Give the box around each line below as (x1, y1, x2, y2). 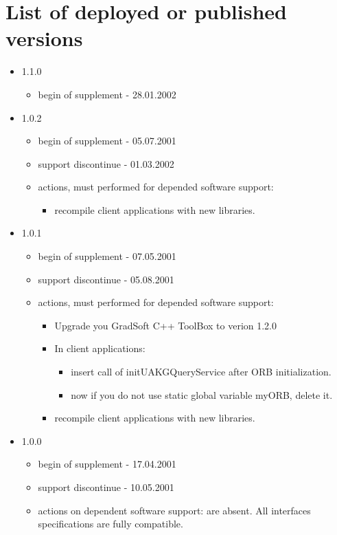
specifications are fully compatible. (38, 516, 183, 531)
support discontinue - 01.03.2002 (38, 156, 174, 171)
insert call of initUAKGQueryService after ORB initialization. (71, 364, 332, 379)
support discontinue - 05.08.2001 (38, 272, 174, 286)
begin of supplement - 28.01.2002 (38, 87, 176, 101)
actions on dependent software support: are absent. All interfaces (38, 503, 311, 517)
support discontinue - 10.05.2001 (38, 480, 174, 494)
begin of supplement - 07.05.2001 (38, 249, 176, 263)
